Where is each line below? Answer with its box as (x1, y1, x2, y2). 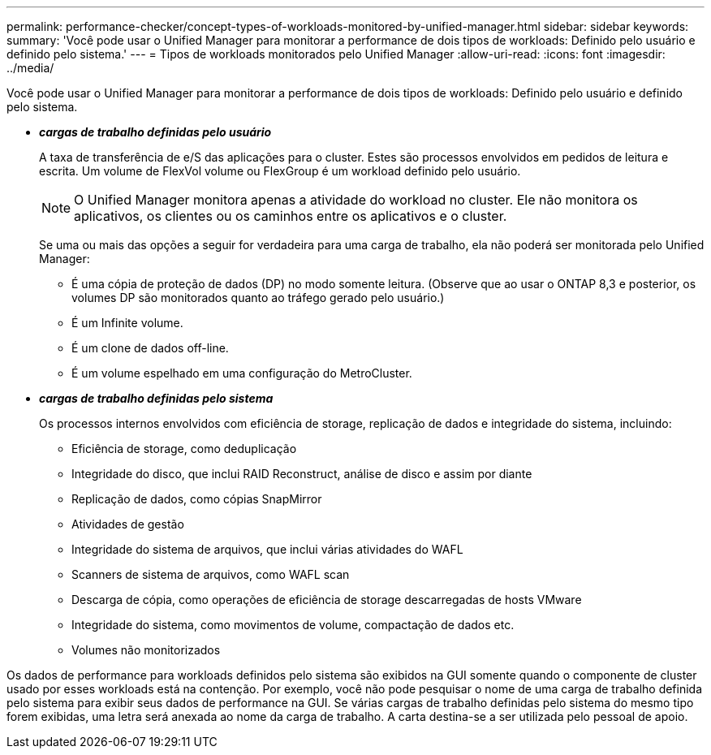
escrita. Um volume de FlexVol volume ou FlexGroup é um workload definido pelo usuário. (39, 164, 521, 178)
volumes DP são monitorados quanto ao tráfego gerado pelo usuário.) (71, 291, 445, 304)
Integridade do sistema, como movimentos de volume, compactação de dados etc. (71, 618, 515, 632)
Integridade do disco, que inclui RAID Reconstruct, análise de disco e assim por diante (71, 467, 532, 481)
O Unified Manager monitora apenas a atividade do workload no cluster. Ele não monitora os (74, 192, 638, 208)
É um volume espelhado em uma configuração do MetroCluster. (71, 366, 412, 380)
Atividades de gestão (71, 517, 184, 531)
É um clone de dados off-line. (71, 341, 229, 355)
